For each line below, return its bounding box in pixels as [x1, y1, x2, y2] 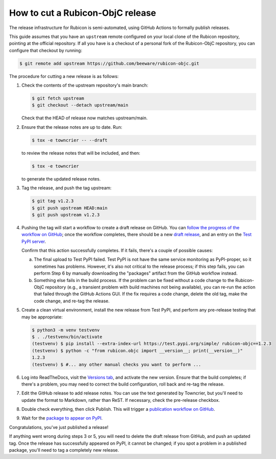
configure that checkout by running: [9, 47, 82, 53]
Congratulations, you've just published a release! [9, 424, 109, 430]
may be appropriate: [21, 314, 63, 320]
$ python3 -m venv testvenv [32, 327, 100, 333]
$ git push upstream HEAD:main [32, 205, 108, 211]
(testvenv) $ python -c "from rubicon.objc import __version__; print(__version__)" [32, 348, 243, 353]
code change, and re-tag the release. [34, 298, 110, 304]
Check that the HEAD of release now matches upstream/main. [21, 115, 148, 121]
